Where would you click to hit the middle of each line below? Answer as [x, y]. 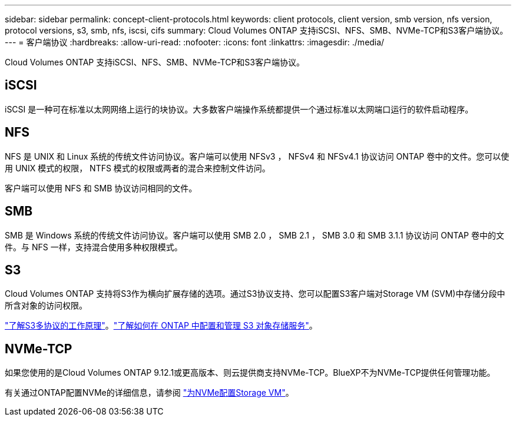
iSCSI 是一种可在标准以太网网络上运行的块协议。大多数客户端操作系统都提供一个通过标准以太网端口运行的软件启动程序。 [239, 109]
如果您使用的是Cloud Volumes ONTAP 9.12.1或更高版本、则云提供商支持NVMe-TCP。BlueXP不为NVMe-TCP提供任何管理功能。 [250, 373]
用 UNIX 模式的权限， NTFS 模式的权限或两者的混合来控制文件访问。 [138, 168]
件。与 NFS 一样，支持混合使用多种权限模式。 [94, 247]
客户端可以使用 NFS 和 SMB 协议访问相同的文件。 [101, 188]
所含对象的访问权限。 [46, 306]
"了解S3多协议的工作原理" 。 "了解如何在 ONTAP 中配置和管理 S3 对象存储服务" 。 [161, 326]
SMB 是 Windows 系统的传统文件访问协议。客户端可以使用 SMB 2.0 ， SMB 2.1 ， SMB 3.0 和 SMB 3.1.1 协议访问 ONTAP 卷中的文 [254, 235]
